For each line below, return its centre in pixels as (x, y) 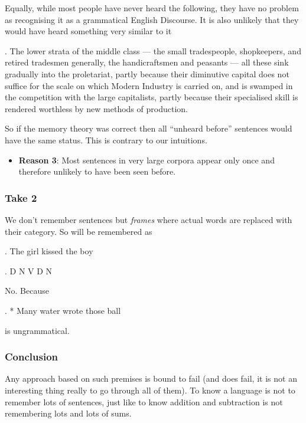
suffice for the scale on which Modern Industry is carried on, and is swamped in (149, 85)
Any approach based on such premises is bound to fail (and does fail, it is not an (151, 378)
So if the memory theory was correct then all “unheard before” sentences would (149, 128)
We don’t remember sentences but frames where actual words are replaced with (149, 219)
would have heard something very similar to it (88, 31)
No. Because (27, 291)
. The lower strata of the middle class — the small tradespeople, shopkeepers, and (153, 50)
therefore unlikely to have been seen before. (97, 171)
